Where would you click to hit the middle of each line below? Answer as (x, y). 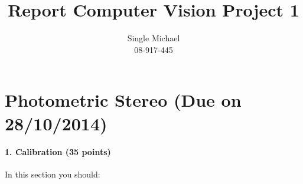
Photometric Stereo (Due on (123, 100)
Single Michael (154, 38)
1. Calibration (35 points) (58, 152)
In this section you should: (53, 174)
